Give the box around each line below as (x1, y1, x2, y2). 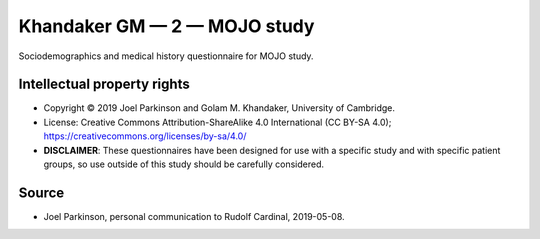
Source (18, 184, 65, 201)
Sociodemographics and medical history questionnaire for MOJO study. (18, 50, 314, 62)
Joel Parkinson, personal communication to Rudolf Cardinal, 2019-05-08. (43, 210, 345, 222)
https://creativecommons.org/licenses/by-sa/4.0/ (43, 130, 247, 142)
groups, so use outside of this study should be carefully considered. (43, 158, 325, 170)
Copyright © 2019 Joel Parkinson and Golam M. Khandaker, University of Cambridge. (43, 102, 395, 114)
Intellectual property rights (18, 76, 190, 93)
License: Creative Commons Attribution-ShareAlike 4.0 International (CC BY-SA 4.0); (43, 116, 392, 128)
